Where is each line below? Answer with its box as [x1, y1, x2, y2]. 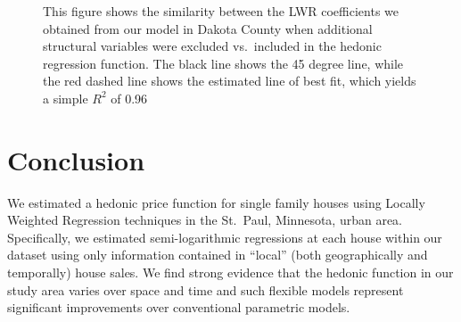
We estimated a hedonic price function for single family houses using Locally [7, 193, 425, 211]
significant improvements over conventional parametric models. [7, 298, 350, 317]
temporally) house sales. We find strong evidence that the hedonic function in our [7, 263, 454, 282]
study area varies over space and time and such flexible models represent [7, 280, 404, 299]
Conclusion [7, 141, 145, 178]
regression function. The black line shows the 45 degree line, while [43, 54, 404, 72]
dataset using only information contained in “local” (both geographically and [7, 245, 428, 264]
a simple [43, 88, 88, 107]
